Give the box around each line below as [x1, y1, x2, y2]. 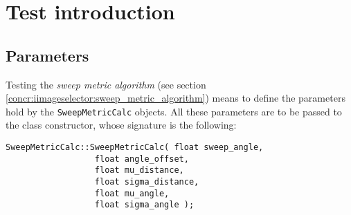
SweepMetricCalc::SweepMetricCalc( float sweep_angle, [6, 142, 264, 153]
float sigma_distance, [94, 176, 199, 187]
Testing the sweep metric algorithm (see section [6, 77, 206, 91]
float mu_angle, [94, 188, 170, 198]
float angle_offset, [94, 153, 189, 164]
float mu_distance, [94, 165, 184, 176]
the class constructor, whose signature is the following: [6, 118, 237, 132]
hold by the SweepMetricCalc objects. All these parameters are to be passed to [6, 104, 342, 118]
